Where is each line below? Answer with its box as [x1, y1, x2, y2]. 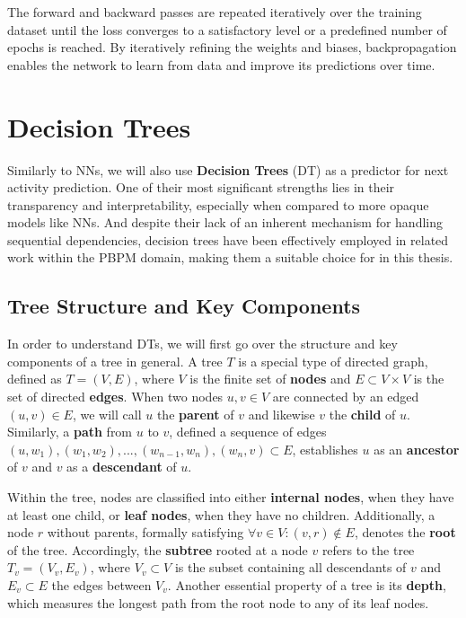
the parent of [156, 404, 234, 423]
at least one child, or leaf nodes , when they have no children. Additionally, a [7, 505, 435, 524]
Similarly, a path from [7, 422, 133, 441]
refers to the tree [321, 540, 415, 559]
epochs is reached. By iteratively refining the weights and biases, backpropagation [7, 38, 457, 57]
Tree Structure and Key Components [7, 292, 361, 320]
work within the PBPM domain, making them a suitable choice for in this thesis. [7, 248, 453, 267]
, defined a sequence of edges [169, 422, 327, 441]
